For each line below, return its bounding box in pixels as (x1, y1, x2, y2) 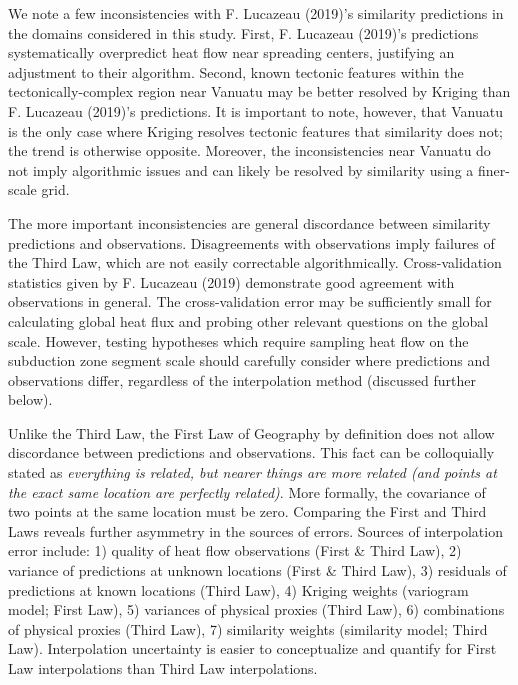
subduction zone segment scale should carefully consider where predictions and (8, 350, 491, 371)
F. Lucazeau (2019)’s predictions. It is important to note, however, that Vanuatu (8, 100, 504, 121)
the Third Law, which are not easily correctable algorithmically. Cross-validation (8, 252, 502, 273)
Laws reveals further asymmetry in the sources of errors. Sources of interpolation (8, 520, 503, 541)
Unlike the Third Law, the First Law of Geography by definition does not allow (8, 422, 495, 443)
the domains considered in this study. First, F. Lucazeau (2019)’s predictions (8, 22, 479, 43)
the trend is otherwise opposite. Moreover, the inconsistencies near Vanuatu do (8, 140, 491, 161)
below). (8, 389, 53, 410)
